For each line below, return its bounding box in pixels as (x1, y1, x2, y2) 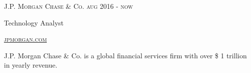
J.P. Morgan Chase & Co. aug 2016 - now (4, 1, 133, 11)
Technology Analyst (4, 17, 64, 27)
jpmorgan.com (4, 34, 47, 44)
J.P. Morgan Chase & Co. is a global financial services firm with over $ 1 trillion (4, 50, 247, 60)
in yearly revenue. (4, 60, 58, 70)
